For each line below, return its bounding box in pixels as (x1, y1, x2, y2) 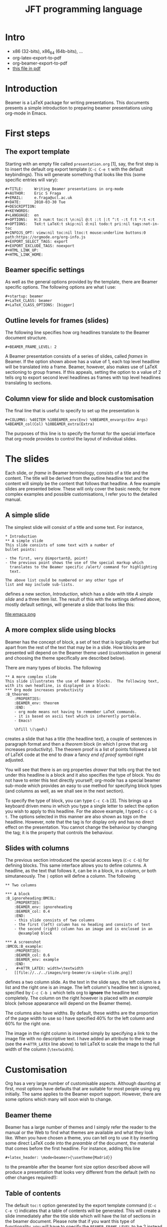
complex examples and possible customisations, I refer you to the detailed (5, 491, 158, 497)
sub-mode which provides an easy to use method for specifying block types (5, 782, 162, 789)
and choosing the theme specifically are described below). (5, 655, 126, 661)
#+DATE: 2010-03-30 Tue (5, 199, 66, 205)
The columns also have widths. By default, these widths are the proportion (5, 1010, 159, 1016)
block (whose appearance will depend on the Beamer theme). (5, 1000, 132, 1006)
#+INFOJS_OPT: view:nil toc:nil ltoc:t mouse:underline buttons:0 (5, 230, 146, 235)
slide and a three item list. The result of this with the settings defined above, (5, 596, 161, 602)
